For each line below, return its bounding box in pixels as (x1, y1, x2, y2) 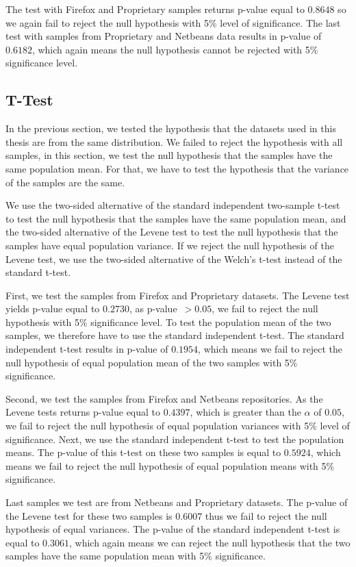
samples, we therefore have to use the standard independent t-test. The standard (5, 328, 344, 342)
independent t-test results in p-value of (5, 342, 168, 356)
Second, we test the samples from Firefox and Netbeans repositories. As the (5, 391, 323, 405)
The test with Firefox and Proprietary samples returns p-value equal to (5, 2, 305, 16)
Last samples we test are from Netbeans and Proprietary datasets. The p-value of (5, 495, 348, 509)
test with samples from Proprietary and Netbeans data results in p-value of (5, 29, 322, 43)
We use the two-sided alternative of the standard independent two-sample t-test (5, 198, 340, 212)
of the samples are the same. (5, 175, 125, 189)
